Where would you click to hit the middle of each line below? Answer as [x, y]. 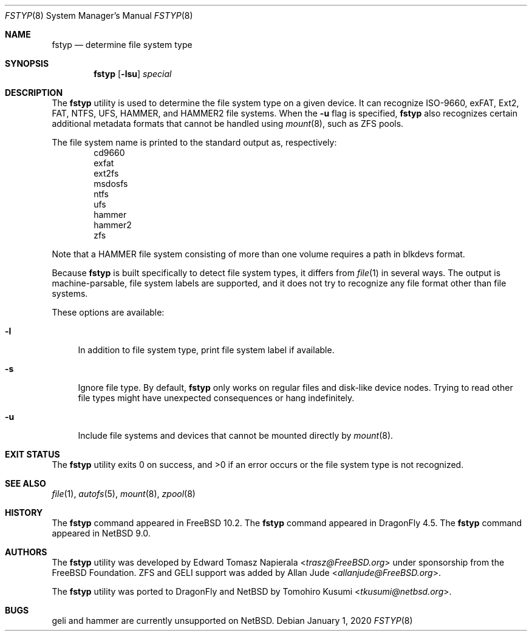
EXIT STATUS [32, 454]
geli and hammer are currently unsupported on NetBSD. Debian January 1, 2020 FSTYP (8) [232, 621]
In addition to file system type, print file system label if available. [206, 350]
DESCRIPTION [34, 93]
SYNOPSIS [27, 63]
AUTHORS [26, 552]
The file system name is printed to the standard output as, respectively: [194, 142]
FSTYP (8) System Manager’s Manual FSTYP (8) [99, 15]
